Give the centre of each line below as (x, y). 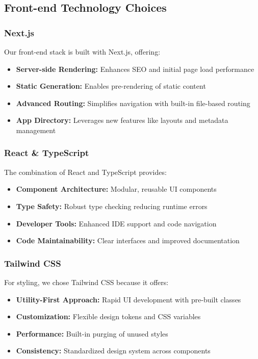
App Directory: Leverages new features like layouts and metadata (122, 120)
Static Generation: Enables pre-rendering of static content (111, 86)
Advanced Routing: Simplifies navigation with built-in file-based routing (133, 103)
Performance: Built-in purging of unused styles (92, 333)
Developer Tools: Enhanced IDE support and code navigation (116, 223)
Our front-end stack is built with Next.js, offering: (82, 52)
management (36, 130)
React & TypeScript (47, 153)
